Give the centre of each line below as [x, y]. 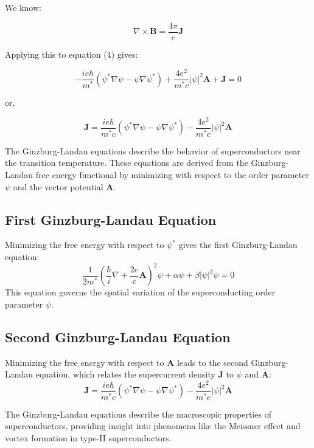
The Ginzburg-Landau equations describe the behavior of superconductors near [153, 150]
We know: [23, 7]
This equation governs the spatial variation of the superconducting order [140, 292]
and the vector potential [58, 186]
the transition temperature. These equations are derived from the [127, 163]
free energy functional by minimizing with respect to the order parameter [172, 175]
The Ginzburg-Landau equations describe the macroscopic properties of [138, 414]
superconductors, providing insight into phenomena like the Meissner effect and [153, 426]
